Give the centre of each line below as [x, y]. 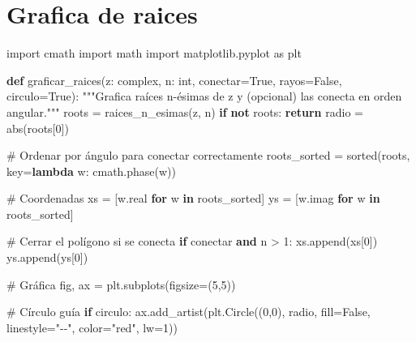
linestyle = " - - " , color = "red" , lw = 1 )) [92, 327]
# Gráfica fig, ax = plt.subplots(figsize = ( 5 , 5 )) [121, 284]
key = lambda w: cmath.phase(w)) [92, 171]
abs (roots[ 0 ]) [38, 128]
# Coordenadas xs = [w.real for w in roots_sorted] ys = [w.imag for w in [193, 198]
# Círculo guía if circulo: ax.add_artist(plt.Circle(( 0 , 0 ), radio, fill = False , [189, 312]
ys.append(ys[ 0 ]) [47, 257]
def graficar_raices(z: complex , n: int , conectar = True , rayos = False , [174, 80]
